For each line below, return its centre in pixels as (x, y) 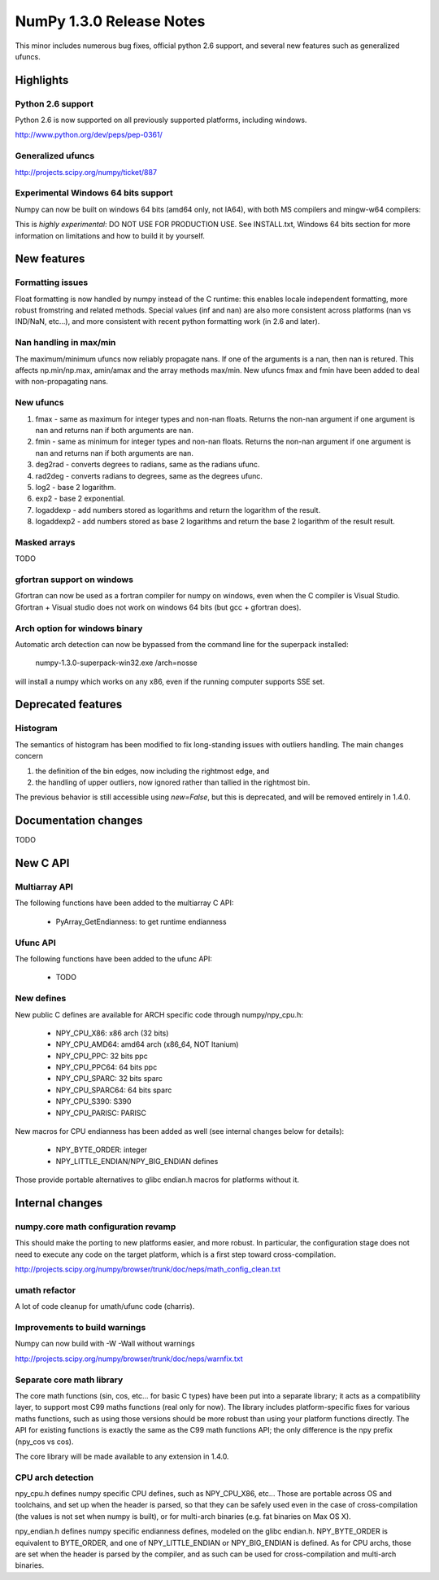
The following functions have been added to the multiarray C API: (124, 903)
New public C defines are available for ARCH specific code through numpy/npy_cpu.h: (159, 1014)
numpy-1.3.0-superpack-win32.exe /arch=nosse (117, 663)
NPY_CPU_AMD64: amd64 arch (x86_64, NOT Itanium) (147, 1044)
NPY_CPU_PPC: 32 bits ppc (102, 1056)
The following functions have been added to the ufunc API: (114, 959)
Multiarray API (44, 887)
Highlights (42, 80)
